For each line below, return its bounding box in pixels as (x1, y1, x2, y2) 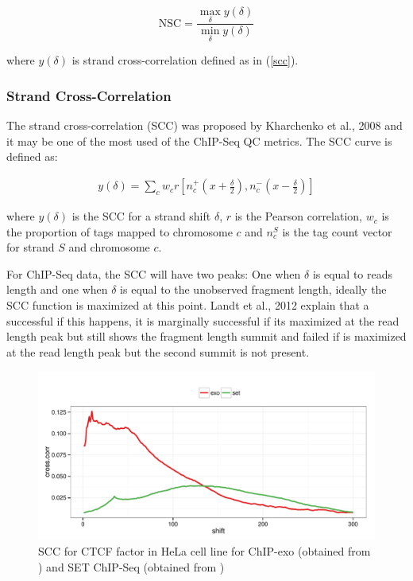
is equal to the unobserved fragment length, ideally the (120, 281, 387, 298)
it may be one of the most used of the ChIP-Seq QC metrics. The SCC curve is (6, 132, 392, 149)
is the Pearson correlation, (234, 208, 362, 224)
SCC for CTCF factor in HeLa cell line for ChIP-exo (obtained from (38, 543, 371, 560)
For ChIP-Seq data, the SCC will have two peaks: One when (6, 265, 301, 282)
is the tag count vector (282, 223, 392, 240)
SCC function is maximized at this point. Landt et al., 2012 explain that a (6, 297, 369, 314)
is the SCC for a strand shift (71, 208, 211, 224)
